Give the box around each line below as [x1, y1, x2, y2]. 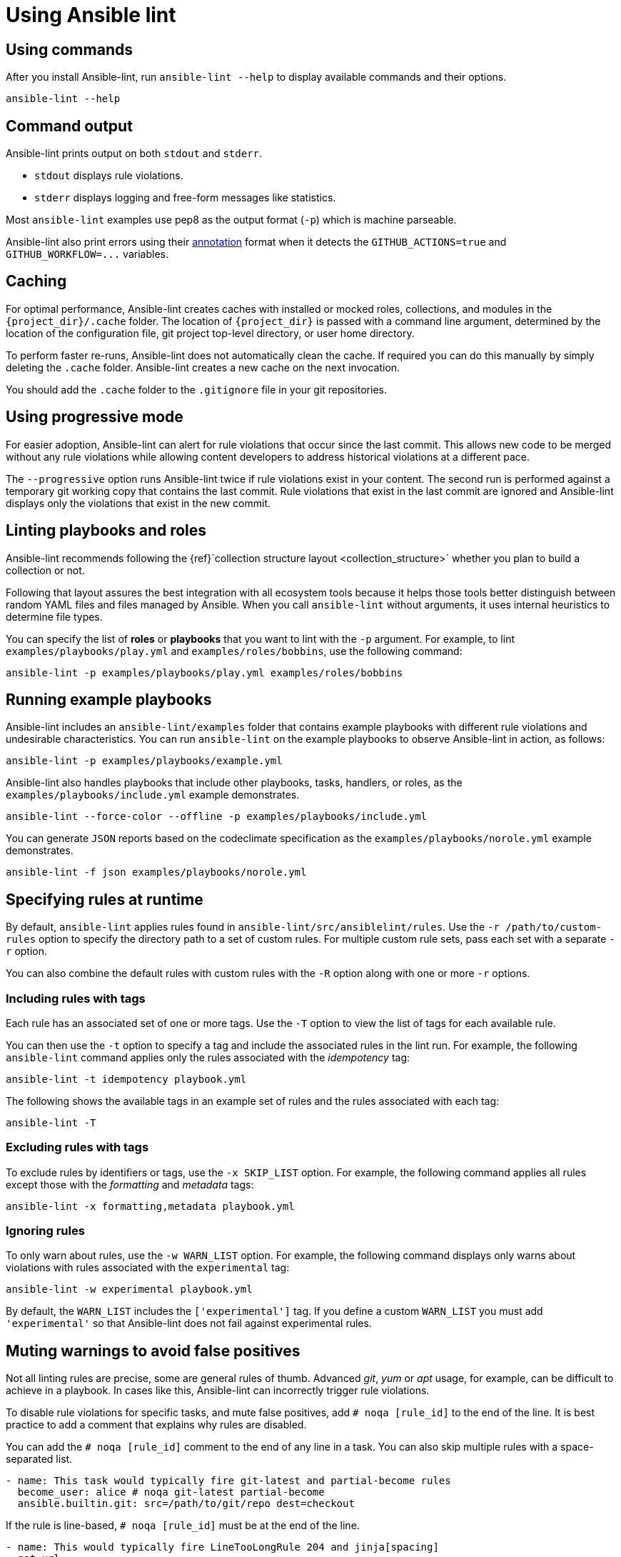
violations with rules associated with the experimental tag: [6, 1261, 290, 1274]
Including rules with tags [6, 991, 146, 1006]
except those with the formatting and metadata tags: [6, 1178, 254, 1191]
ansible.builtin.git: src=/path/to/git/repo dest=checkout [17, 1498, 355, 1510]
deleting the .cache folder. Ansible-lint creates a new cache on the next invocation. [6, 361, 400, 374]
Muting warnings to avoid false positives [6, 1341, 301, 1360]
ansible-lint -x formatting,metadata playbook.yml [6, 1200, 295, 1212]
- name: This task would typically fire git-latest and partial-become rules [6, 1475, 451, 1487]
